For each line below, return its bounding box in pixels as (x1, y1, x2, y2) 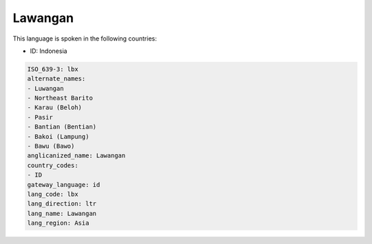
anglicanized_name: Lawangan (27, 152, 126, 159)
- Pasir (27, 113, 53, 121)
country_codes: (27, 162, 79, 169)
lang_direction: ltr (27, 200, 96, 208)
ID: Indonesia (30, 47, 68, 55)
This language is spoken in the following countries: (12, 34, 157, 43)
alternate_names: (27, 75, 86, 82)
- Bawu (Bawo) (27, 142, 75, 151)
